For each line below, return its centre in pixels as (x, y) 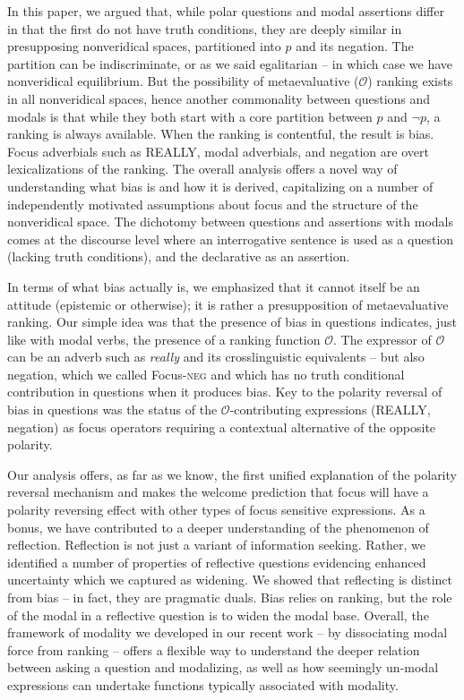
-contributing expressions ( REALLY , (330, 410)
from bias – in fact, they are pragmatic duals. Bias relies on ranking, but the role (230, 597)
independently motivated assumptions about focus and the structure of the (213, 204)
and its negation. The (355, 46)
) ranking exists (410, 81)
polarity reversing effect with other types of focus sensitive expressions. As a (216, 510)
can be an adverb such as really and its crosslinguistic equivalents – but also (216, 357)
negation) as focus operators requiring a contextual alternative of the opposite (222, 427)
